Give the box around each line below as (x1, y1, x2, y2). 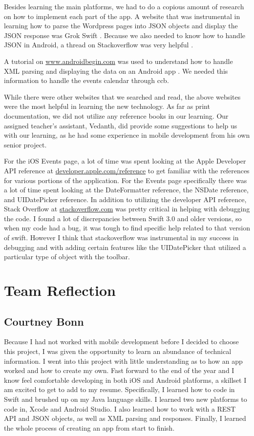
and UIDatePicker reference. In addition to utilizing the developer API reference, (4, 194, 247, 204)
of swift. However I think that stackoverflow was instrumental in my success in (4, 232, 239, 243)
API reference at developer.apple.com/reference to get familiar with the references (4, 165, 250, 175)
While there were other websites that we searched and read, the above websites (4, 91, 241, 102)
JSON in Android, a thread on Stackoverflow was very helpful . (4, 40, 193, 50)
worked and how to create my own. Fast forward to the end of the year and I (4, 365, 234, 375)
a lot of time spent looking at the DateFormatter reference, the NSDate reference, (4, 185, 249, 195)
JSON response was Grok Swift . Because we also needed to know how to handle (4, 30, 246, 40)
